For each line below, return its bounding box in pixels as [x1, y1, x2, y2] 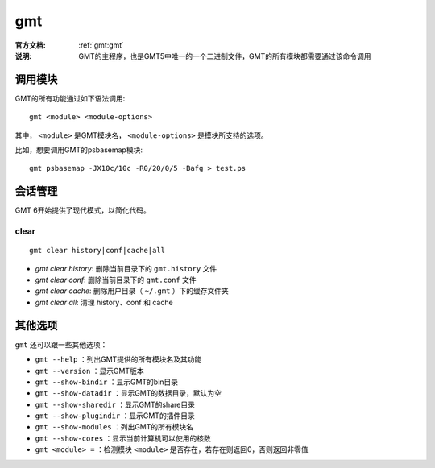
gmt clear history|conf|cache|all [29, 246, 165, 255]
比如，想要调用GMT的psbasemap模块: [14, 145, 143, 155]
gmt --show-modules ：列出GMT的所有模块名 [35, 422, 193, 432]
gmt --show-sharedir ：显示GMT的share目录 [35, 400, 195, 409]
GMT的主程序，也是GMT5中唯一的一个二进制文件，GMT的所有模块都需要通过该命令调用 [78, 51, 371, 60]
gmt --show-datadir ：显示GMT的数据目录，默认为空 [35, 388, 222, 398]
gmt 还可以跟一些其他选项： [14, 339, 108, 350]
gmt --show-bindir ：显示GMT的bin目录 [35, 377, 179, 387]
